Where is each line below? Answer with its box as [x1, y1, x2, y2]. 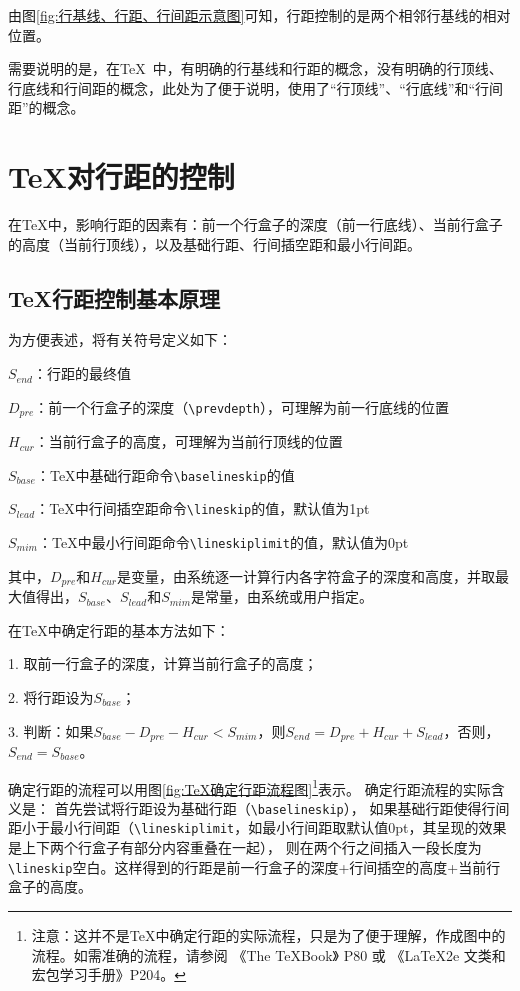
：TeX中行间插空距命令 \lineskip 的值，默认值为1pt [35, 498, 370, 519]
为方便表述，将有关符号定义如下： [8, 329, 232, 350]
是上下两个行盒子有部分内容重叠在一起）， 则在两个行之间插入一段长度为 [8, 837, 482, 858]
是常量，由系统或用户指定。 [191, 586, 374, 607]
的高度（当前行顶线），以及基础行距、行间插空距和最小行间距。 [8, 233, 421, 254]
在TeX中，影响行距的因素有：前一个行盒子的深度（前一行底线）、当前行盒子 [8, 214, 503, 235]
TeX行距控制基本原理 [8, 282, 221, 313]
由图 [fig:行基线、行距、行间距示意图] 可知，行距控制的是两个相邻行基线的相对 [8, 5, 511, 25]
